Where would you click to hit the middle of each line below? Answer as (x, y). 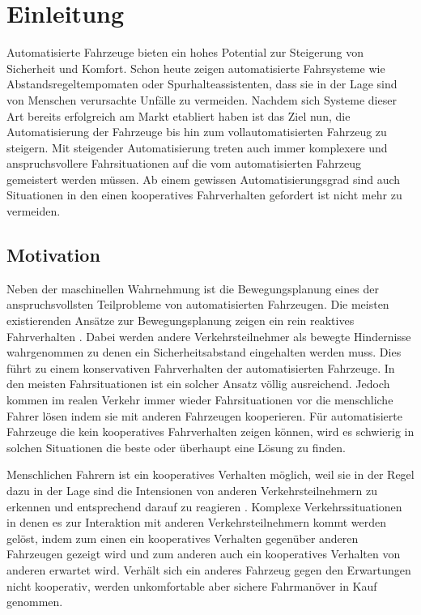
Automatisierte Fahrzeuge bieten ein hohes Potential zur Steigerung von (185, 52)
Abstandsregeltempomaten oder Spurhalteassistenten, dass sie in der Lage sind (202, 84)
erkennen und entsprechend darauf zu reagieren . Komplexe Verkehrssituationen (204, 506)
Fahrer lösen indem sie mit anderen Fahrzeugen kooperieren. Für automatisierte (204, 415)
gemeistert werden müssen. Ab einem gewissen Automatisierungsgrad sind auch (204, 179)
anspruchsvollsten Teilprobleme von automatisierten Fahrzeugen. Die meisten (198, 304)
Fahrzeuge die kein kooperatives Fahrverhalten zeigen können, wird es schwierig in (210, 431)
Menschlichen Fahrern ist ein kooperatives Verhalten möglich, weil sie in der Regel (210, 474)
